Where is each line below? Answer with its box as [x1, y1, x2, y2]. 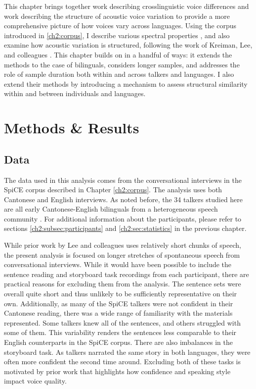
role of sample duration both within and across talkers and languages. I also [4, 69, 234, 79]
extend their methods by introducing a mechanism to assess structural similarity [4, 78, 248, 89]
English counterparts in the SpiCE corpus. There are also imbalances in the [4, 337, 233, 347]
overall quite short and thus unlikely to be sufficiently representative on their [4, 288, 237, 299]
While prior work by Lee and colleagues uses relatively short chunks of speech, [4, 240, 241, 250]
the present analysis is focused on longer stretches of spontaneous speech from [4, 249, 240, 260]
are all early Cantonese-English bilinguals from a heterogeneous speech [4, 204, 218, 214]
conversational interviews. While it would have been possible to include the [4, 259, 232, 270]
